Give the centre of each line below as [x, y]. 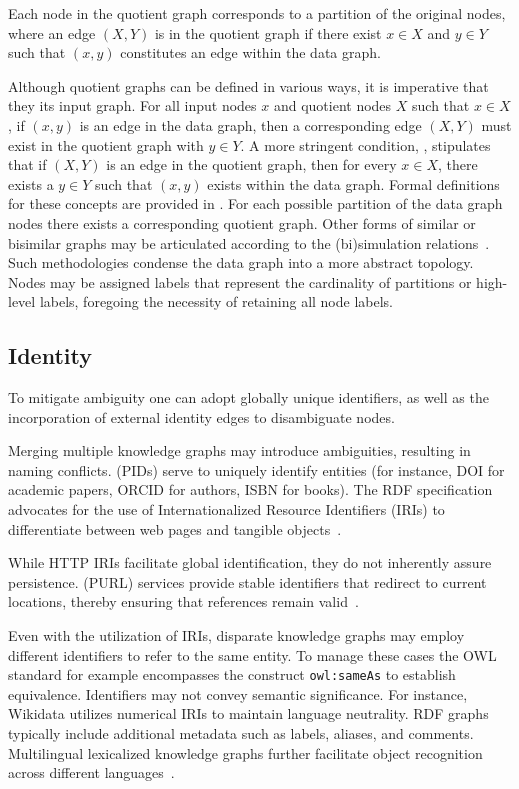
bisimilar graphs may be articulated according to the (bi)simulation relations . [249, 242]
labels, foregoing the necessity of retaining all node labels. [216, 301]
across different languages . [91, 772]
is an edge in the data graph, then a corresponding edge [250, 124]
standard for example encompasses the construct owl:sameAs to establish [232, 674]
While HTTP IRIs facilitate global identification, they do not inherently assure [250, 562]
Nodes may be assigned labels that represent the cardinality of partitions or [240, 281]
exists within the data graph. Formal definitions [353, 183]
